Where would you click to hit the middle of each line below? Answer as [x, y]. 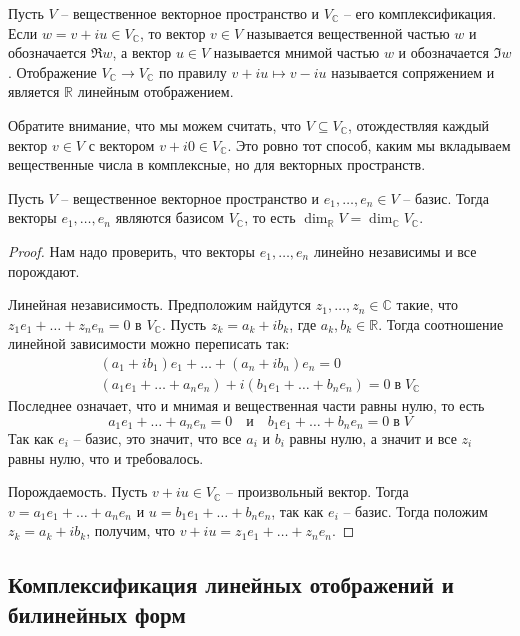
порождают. [44, 270]
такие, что [427, 304]
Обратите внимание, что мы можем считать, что [154, 124]
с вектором [121, 144]
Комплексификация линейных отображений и [231, 584]
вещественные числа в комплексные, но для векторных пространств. [217, 164]
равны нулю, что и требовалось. [106, 457]
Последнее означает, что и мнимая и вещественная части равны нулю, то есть [246, 404]
